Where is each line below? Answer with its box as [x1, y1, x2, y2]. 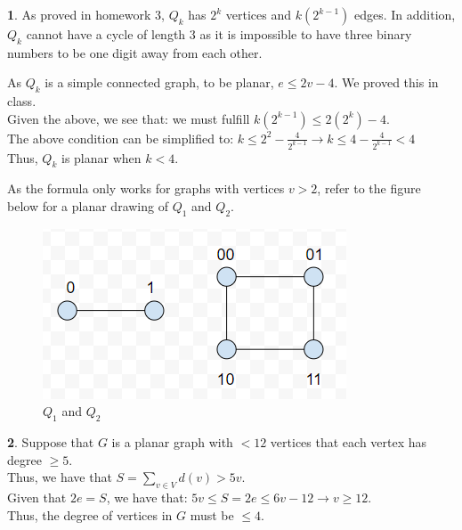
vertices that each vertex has [270, 433, 427, 452]
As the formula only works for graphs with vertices [7, 179, 285, 198]
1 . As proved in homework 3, [7, 5, 165, 23]
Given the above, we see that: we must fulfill [7, 109, 250, 127]
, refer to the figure [317, 179, 421, 198]
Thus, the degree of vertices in [7, 505, 173, 524]
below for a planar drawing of [7, 197, 168, 216]
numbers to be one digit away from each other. [7, 43, 263, 61]
